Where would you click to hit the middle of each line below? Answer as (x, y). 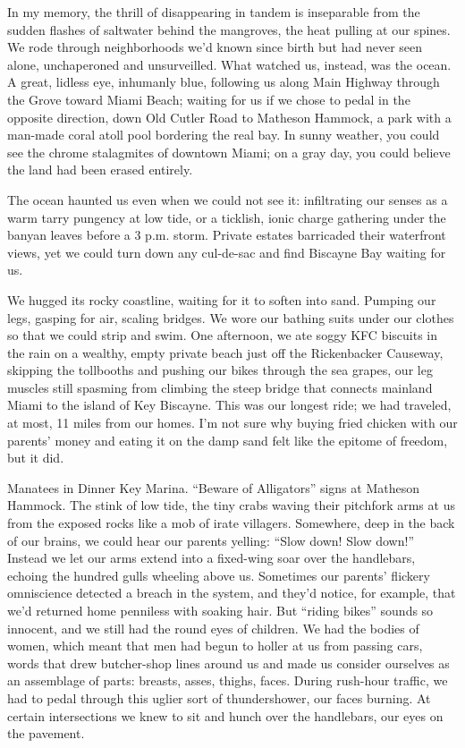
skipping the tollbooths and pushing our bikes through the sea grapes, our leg (220, 370)
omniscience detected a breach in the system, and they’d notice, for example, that (232, 593)
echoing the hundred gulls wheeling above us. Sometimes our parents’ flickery (219, 575)
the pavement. (46, 733)
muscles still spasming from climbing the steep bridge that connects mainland (220, 387)
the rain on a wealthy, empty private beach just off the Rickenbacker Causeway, (225, 352)
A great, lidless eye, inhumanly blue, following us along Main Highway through (224, 82)
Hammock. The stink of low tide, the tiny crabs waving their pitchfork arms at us (231, 505)
